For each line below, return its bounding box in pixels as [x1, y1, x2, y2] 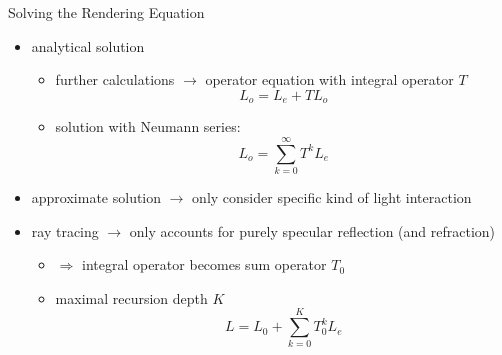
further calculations [55, 69, 175, 90]
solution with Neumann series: [55, 116, 241, 137]
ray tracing [31, 220, 99, 241]
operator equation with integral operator [205, 69, 454, 90]
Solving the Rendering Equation [8, 2, 205, 22]
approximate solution [31, 186, 162, 207]
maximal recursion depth [55, 287, 208, 308]
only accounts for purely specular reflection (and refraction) [129, 220, 496, 241]
